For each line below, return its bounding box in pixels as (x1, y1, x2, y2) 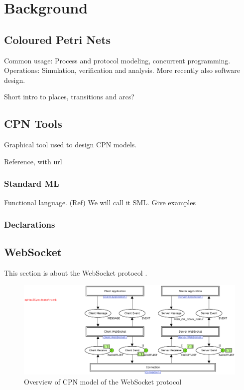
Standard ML (4, 177, 59, 190)
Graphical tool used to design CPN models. (4, 139, 137, 150)
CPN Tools (4, 116, 62, 131)
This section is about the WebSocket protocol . (4, 268, 147, 278)
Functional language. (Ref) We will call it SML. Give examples (4, 197, 196, 207)
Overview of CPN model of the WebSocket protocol (24, 376, 182, 387)
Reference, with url (4, 156, 62, 166)
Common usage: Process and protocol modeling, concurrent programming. (4, 55, 231, 65)
